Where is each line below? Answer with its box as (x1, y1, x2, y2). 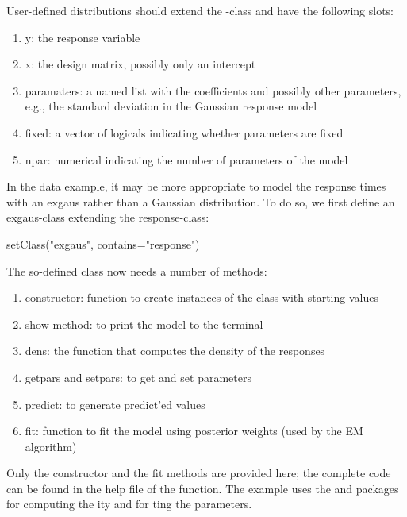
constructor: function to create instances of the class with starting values (25, 289, 378, 306)
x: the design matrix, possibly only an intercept (25, 56, 256, 72)
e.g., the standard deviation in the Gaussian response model (25, 98, 317, 114)
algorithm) (25, 438, 77, 454)
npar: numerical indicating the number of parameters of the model (25, 151, 348, 168)
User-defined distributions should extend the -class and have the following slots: (6, 2, 394, 18)
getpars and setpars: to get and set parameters (25, 368, 251, 385)
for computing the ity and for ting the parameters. (6, 496, 252, 512)
